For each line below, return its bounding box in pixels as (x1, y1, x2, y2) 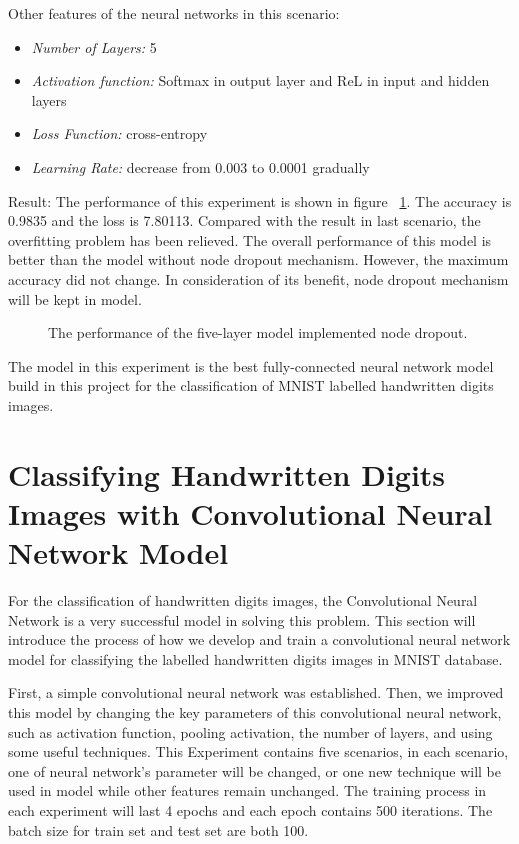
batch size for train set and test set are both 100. (8, 819, 309, 840)
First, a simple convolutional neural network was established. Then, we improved (8, 682, 504, 703)
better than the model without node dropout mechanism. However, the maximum (8, 249, 509, 270)
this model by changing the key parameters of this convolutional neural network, (8, 701, 502, 722)
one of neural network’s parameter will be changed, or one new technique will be (8, 760, 501, 781)
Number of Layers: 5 (31, 36, 157, 57)
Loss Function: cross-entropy (31, 123, 208, 144)
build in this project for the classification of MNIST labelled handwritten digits (8, 375, 494, 396)
